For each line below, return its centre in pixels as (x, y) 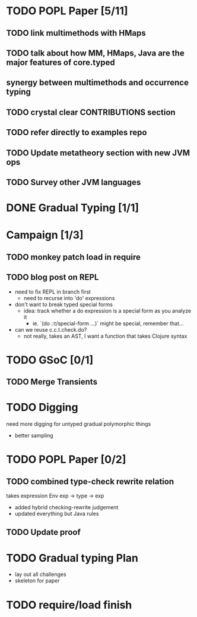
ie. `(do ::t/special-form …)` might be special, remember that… (108, 323)
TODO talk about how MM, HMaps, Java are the (96, 53)
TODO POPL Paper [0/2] (66, 459)
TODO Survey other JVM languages (74, 182)
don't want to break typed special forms (64, 304)
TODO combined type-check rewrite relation (90, 482)
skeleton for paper (37, 581)
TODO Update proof (44, 532)
